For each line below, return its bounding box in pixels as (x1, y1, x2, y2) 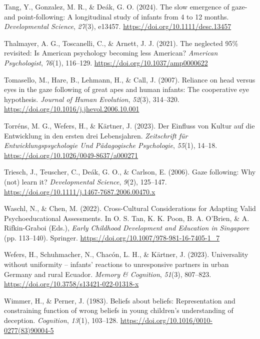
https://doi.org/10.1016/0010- (120, 315, 212, 325)
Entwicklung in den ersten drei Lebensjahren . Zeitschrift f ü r (4, 130, 188, 140)
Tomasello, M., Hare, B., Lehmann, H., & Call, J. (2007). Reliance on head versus (4, 74, 255, 84)
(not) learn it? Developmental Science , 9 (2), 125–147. (4, 176, 167, 186)
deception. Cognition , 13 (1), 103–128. (4, 315, 118, 325)
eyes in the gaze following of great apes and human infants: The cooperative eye (4, 84, 249, 94)
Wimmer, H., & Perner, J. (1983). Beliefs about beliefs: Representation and (4, 295, 235, 305)
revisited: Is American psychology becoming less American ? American (4, 47, 218, 58)
